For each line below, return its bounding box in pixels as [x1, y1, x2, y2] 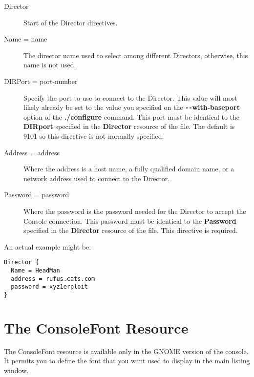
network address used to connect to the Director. [23, 173, 170, 183]
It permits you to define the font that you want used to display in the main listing [4, 356, 250, 366]
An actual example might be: [4, 241, 91, 251]
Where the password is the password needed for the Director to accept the [23, 206, 246, 216]
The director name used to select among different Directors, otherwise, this [23, 50, 248, 60]
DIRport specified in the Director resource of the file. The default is [23, 121, 235, 131]
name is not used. [23, 60, 76, 70]
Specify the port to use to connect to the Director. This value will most [23, 92, 237, 103]
